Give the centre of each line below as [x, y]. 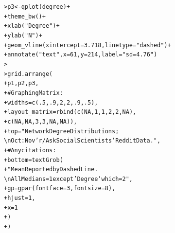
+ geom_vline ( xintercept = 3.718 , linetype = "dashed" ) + [87, 45]
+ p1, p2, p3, [21, 83]
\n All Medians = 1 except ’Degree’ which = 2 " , [68, 179]
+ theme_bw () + [25, 16]
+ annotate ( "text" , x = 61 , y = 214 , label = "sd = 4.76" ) [81, 55]
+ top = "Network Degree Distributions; [61, 131]
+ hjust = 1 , [20, 198]
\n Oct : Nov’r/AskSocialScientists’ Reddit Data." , [82, 141]
